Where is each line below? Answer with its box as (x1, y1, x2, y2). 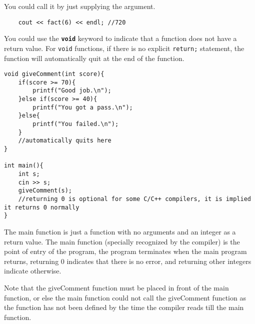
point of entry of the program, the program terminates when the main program (4, 246, 247, 256)
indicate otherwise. (4, 265, 61, 276)
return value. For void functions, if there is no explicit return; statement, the (4, 42, 244, 53)
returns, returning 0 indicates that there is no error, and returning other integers (4, 255, 251, 266)
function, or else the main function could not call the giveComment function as (4, 292, 246, 302)
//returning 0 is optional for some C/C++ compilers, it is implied (18, 195, 251, 202)
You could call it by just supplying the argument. (4, 1, 155, 11)
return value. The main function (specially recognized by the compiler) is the (4, 236, 240, 246)
